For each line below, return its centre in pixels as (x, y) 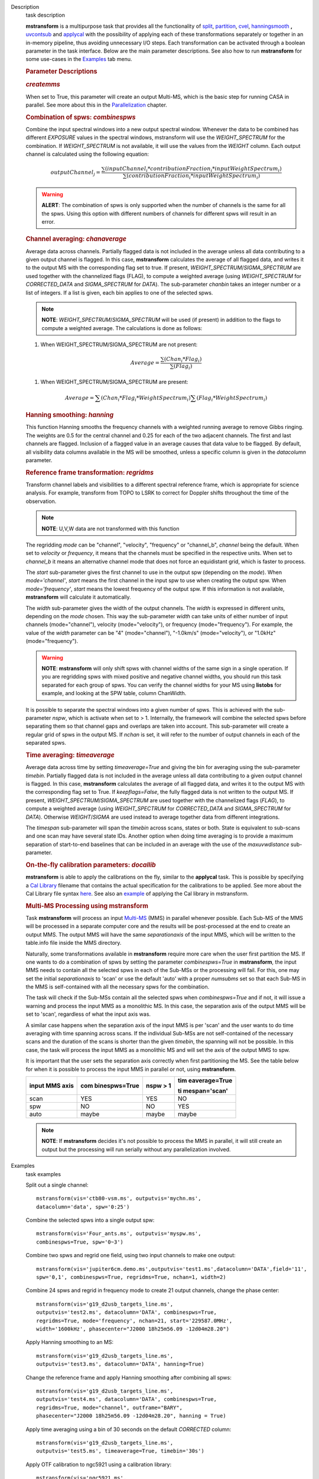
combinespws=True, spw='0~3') (80, 1242)
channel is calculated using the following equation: (87, 154)
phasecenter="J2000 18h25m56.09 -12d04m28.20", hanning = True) (131, 1416)
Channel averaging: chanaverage (76, 239)
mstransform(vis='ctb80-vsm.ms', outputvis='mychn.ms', (119, 1199)
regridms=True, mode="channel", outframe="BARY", (110, 1407)
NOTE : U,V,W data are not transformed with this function (110, 528)
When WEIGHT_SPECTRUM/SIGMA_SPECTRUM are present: (114, 382)
